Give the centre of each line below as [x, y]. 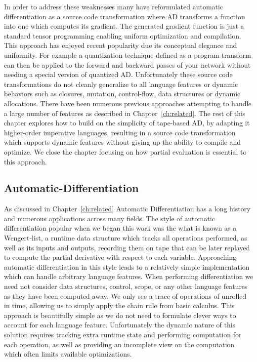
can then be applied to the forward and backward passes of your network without [127, 64]
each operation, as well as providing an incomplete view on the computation [119, 344]
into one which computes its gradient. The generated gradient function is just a [124, 26]
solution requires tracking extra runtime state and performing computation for [123, 335]
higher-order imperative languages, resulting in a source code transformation [120, 132]
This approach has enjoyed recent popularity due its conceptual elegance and [121, 45]
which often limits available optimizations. [68, 354]
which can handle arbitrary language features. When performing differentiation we [129, 276]
